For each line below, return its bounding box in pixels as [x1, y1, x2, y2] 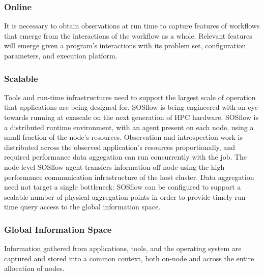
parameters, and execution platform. [4, 50, 118, 60]
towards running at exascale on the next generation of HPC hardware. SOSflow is [4, 112, 258, 122]
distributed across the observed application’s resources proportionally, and [4, 141, 235, 152]
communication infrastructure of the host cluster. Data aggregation [45, 171, 254, 182]
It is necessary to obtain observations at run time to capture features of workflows [4, 20, 260, 31]
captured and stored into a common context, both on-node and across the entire [4, 253, 254, 263]
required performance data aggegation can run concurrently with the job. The [4, 151, 247, 162]
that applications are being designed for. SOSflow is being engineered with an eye [4, 102, 258, 112]
